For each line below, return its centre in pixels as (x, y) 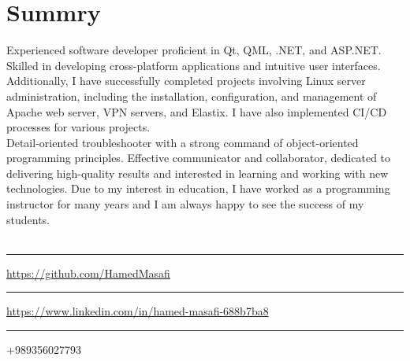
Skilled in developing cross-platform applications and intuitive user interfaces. (194, 65)
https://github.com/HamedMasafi (88, 273)
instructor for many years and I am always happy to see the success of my (185, 204)
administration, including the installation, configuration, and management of (192, 96)
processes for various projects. (78, 127)
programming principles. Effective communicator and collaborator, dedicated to (199, 158)
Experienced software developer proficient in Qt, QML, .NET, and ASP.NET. (194, 50)
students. (28, 219)
